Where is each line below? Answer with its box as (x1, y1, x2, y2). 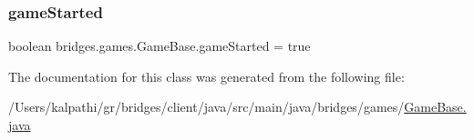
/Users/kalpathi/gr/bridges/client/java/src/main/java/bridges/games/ (8, 97, 405, 116)
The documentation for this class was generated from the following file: (8, 66, 405, 85)
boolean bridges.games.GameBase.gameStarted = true (8, 36, 311, 55)
